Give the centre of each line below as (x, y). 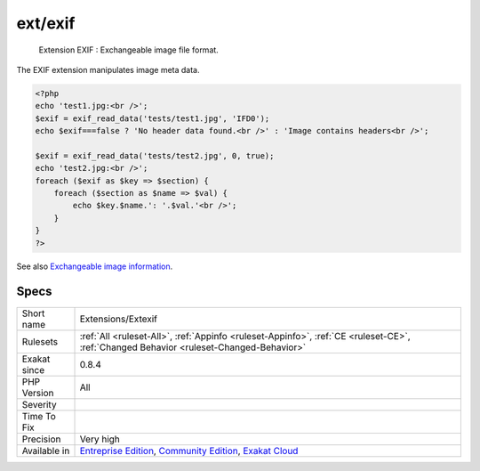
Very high (100, 439)
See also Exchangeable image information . (95, 266)
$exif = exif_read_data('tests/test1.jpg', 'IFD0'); (152, 118)
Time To (39, 416)
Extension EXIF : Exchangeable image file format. (129, 50)
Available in (46, 451)
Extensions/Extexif (118, 319)
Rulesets (40, 341)
